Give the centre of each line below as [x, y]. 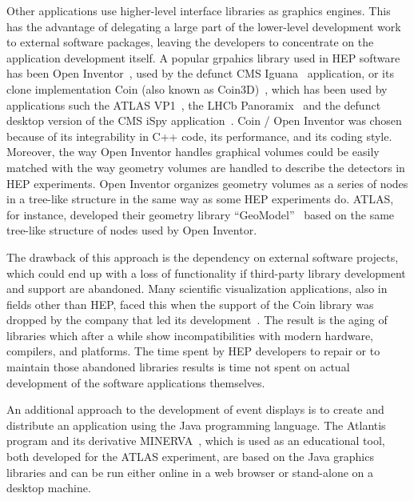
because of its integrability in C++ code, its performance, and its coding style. [199, 136]
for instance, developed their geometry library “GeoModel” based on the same [201, 214]
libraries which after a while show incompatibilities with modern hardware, [190, 335]
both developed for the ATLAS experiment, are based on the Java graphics [190, 457]
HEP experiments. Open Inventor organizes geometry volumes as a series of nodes [207, 183]
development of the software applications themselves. [136, 382]
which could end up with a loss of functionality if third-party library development [206, 273]
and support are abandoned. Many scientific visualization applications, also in [197, 289]
